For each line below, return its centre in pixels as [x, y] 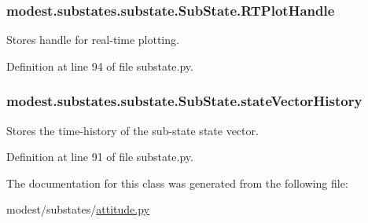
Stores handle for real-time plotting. [93, 40]
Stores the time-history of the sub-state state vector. [132, 130]
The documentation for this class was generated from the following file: [177, 183]
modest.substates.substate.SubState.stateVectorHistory [184, 101]
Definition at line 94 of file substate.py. [100, 66]
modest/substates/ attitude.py [78, 209]
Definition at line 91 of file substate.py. [100, 157]
